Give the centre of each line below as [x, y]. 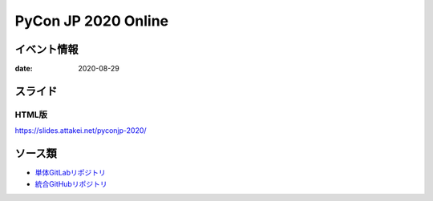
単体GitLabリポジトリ [70, 173]
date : [24, 69]
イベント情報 [47, 49]
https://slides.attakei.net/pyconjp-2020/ [81, 131]
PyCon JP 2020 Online [92, 21]
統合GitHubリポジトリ [71, 183]
